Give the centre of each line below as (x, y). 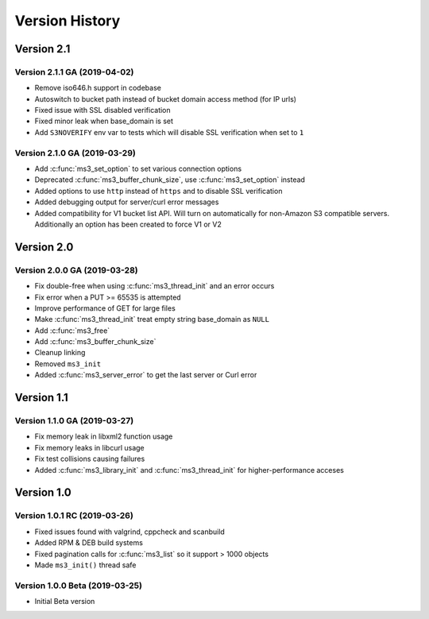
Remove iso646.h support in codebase (98, 88)
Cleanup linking (60, 353)
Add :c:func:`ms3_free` (72, 331)
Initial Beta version (65, 602)
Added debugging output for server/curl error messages (127, 202)
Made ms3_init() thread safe (85, 565)
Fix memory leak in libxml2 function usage (104, 436)
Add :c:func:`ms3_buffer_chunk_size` (95, 342)
